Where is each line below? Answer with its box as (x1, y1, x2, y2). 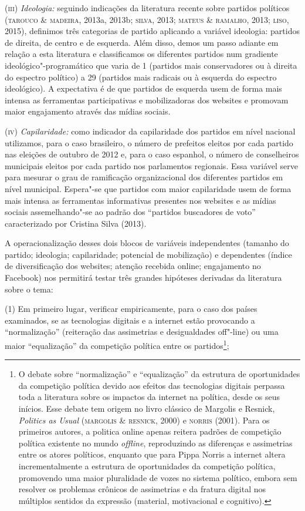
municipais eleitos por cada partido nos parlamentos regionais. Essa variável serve (5, 159, 298, 172)
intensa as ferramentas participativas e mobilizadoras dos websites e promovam (5, 93, 289, 106)
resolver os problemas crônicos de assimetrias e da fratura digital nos (18, 483, 266, 495)
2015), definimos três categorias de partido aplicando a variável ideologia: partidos (5, 25, 300, 37)
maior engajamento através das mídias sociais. (5, 105, 171, 117)
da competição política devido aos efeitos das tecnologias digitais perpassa (18, 379, 285, 391)
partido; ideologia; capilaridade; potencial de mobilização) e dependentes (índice (5, 248, 292, 260)
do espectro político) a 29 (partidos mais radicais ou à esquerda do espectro (5, 70, 277, 83)
